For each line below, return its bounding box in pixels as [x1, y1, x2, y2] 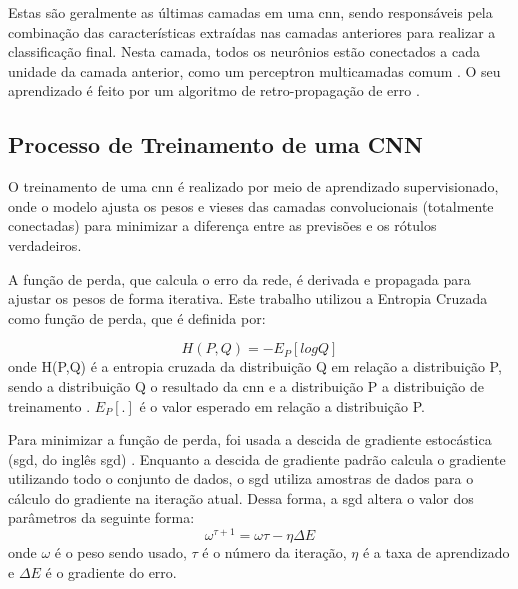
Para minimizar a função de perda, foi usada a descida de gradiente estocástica [8, 429, 492, 450]
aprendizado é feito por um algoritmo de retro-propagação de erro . [8, 80, 420, 101]
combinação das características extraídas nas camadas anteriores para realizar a [8, 21, 496, 42]
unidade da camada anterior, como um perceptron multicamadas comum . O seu [8, 60, 501, 81]
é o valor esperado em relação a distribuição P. [139, 395, 425, 416]
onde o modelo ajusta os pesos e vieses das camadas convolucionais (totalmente [8, 195, 494, 216]
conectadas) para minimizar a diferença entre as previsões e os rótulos [8, 215, 437, 236]
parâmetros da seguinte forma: [8, 507, 195, 528]
